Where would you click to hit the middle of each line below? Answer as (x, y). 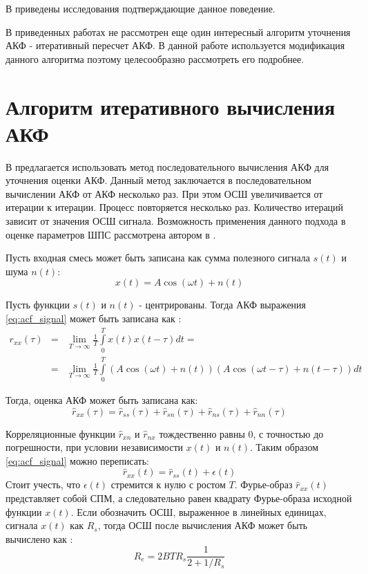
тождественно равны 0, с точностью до (241, 433)
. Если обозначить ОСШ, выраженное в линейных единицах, (198, 511)
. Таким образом (284, 447)
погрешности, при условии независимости (95, 447)
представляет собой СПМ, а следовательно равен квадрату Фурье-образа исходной (179, 498)
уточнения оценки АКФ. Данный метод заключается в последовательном (158, 180)
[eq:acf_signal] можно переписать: (77, 460)
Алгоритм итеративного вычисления (171, 106)
